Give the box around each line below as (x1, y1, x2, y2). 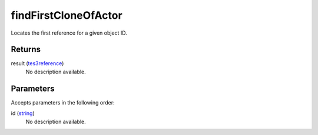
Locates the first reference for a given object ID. (11, 29, 128, 36)
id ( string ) (11, 110, 35, 117)
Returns (11, 45, 41, 55)
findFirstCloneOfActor (11, 9, 123, 22)
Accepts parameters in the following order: (11, 99, 115, 106)
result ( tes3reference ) (11, 60, 64, 67)
